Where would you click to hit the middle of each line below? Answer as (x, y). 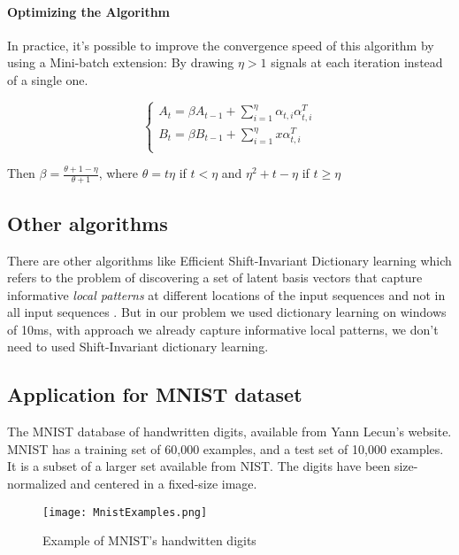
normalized (37, 484)
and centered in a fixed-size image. (164, 484)
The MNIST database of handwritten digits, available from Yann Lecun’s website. (229, 432)
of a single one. (48, 79)
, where (119, 173)
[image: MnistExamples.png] (125, 512)
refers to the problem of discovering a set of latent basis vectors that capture (215, 277)
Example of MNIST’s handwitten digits (149, 540)
